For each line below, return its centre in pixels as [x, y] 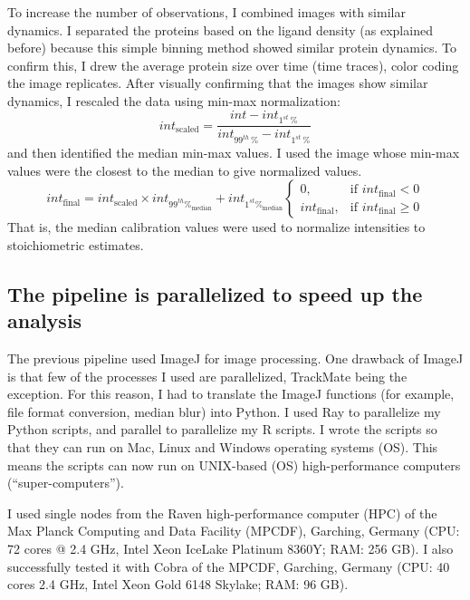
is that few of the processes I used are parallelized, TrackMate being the [207, 376]
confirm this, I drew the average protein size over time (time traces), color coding [233, 65]
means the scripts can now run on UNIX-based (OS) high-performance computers [234, 465]
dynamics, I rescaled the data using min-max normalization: [174, 100]
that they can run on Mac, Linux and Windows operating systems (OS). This [223, 447]
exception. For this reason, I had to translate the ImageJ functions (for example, [231, 394]
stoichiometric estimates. [76, 244]
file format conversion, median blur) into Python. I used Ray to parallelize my [224, 411]
